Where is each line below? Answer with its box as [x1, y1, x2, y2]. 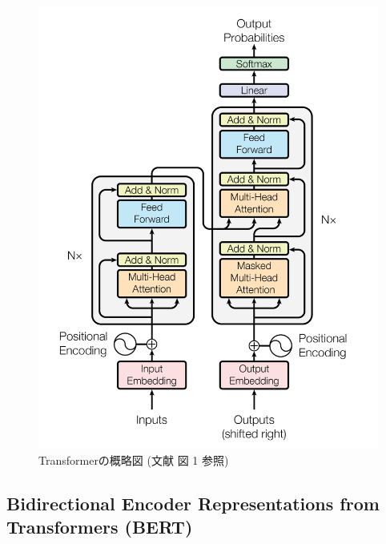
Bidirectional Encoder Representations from [6, 490, 380, 515]
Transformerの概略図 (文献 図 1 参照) [38, 451, 229, 468]
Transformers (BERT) [6, 514, 193, 539]
